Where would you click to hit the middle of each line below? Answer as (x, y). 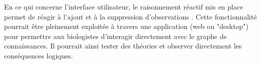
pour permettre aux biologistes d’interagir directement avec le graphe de (115, 36)
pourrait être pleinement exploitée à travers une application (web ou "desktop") (126, 26)
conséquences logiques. (39, 55)
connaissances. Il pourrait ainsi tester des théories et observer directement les (123, 46)
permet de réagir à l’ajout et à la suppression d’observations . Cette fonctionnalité (130, 16)
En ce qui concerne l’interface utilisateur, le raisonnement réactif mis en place (124, 6)
